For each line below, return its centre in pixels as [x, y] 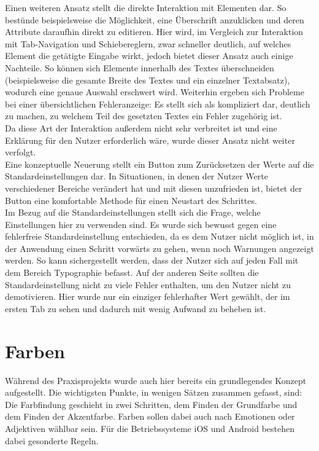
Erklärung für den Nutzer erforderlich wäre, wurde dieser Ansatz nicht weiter [150, 140]
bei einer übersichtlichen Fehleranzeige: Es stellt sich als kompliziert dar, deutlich [158, 104]
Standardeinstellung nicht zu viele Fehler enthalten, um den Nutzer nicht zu [148, 284]
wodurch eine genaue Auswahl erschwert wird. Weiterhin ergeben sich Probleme [155, 92]
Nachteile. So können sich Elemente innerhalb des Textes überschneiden [140, 67]
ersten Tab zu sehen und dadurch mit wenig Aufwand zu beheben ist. [136, 308]
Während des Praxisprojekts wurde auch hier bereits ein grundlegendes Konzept [156, 380]
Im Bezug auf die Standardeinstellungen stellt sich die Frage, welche [133, 212]
